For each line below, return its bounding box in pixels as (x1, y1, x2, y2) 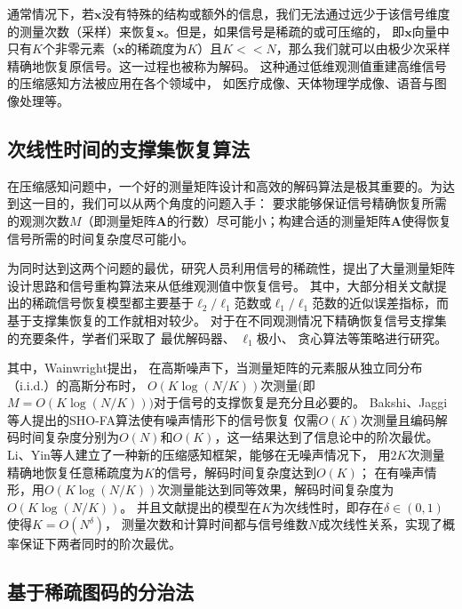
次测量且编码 (360, 410, 435, 429)
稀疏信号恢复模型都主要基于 (31, 293, 194, 312)
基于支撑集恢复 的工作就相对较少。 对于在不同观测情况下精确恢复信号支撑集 (7, 310, 447, 329)
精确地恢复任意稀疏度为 (7, 462, 144, 481)
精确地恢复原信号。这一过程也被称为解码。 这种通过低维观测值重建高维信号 (7, 56, 447, 75)
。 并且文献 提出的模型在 (120, 497, 261, 516)
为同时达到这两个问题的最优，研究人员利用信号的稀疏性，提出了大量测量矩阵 (7, 259, 455, 277)
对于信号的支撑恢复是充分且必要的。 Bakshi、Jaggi (154, 393, 448, 412)
